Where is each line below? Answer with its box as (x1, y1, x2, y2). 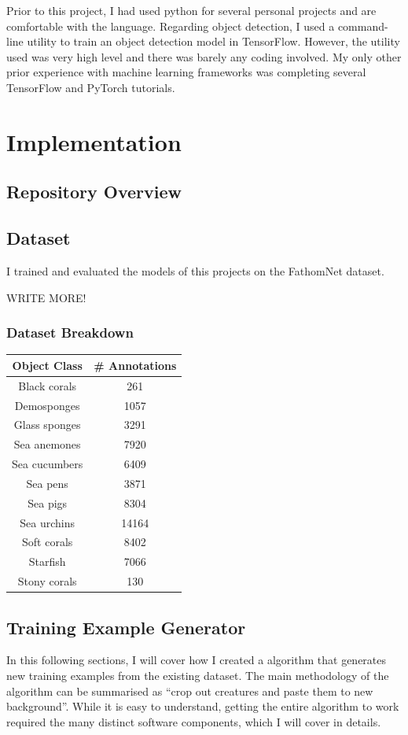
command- (337, 17, 388, 34)
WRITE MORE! (6, 289, 86, 305)
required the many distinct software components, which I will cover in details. (6, 713, 381, 729)
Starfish (28, 553, 66, 570)
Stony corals (17, 573, 77, 589)
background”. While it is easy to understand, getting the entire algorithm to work (6, 698, 399, 715)
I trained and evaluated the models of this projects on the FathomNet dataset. (6, 262, 384, 279)
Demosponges (14, 397, 80, 413)
